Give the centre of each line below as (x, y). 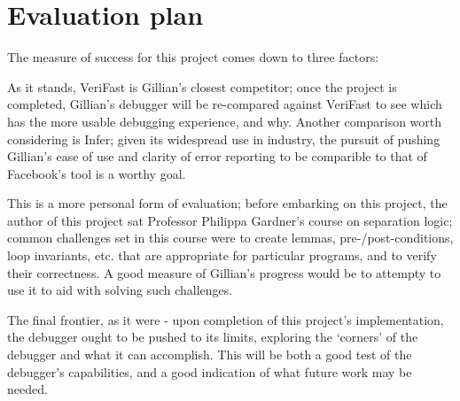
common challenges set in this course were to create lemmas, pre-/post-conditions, (230, 238)
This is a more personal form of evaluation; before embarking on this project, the (227, 203)
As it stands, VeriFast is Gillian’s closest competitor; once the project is (202, 86)
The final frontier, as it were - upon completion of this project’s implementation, (226, 319)
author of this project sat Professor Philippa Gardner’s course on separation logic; (230, 220)
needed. (27, 389)
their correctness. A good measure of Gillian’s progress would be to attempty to (224, 272)
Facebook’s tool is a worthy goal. (97, 173)
